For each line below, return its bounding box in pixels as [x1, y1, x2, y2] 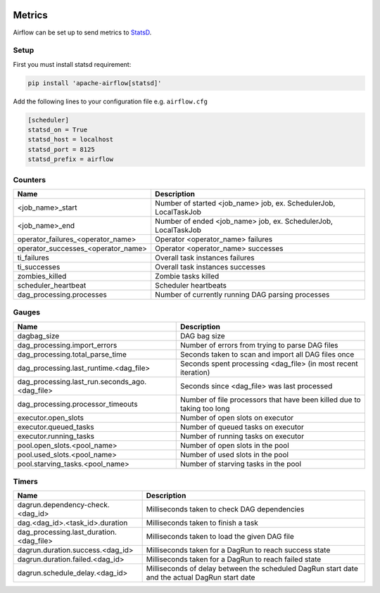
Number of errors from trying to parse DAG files [179, 340, 338, 350]
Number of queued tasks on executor [179, 422, 304, 432]
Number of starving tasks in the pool [179, 459, 302, 468]
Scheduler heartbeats [155, 280, 227, 290]
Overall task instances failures [155, 253, 255, 262]
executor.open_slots [17, 412, 84, 422]
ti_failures [17, 253, 49, 262]
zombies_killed [17, 271, 67, 281]
